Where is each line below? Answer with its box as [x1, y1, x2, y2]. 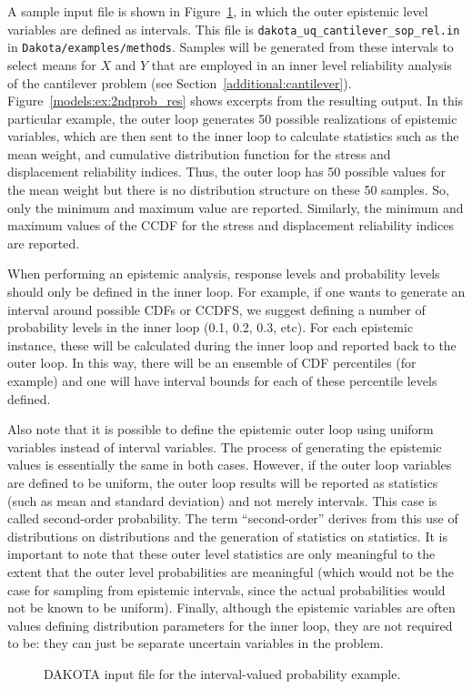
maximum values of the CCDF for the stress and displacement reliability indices [7, 216, 454, 235]
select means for [7, 55, 96, 74]
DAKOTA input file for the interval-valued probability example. [44, 664, 401, 683]
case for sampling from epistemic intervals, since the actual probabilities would [7, 580, 446, 599]
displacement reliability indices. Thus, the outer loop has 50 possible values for [7, 162, 447, 181]
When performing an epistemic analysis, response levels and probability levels [7, 264, 440, 283]
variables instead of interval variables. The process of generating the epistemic [7, 437, 442, 456]
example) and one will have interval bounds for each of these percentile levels [7, 371, 437, 390]
